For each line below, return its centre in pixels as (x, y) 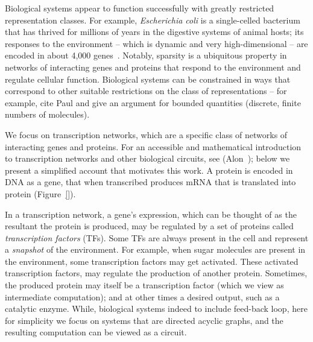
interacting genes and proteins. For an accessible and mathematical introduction (153, 146)
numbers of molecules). (47, 114)
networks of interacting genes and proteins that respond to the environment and (153, 67)
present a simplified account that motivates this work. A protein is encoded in (149, 170)
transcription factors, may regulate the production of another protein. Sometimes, (156, 273)
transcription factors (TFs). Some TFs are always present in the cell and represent (157, 237)
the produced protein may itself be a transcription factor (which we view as (144, 285)
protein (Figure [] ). (40, 193)
